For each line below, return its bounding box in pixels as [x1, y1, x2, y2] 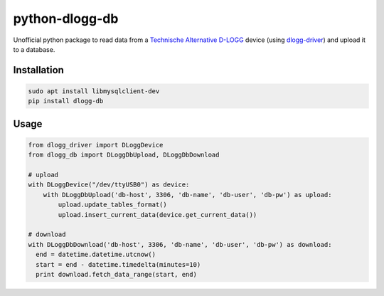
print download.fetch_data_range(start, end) [36, 270, 197, 278]
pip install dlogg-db [28, 97, 104, 105]
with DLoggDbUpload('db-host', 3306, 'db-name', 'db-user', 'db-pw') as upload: [43, 191, 332, 199]
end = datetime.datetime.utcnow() [36, 250, 156, 259]
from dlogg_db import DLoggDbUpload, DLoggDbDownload [28, 151, 220, 159]
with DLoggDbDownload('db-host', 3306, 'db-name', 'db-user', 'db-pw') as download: [28, 240, 332, 248]
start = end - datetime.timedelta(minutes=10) [36, 260, 201, 268]
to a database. [13, 45, 55, 53]
